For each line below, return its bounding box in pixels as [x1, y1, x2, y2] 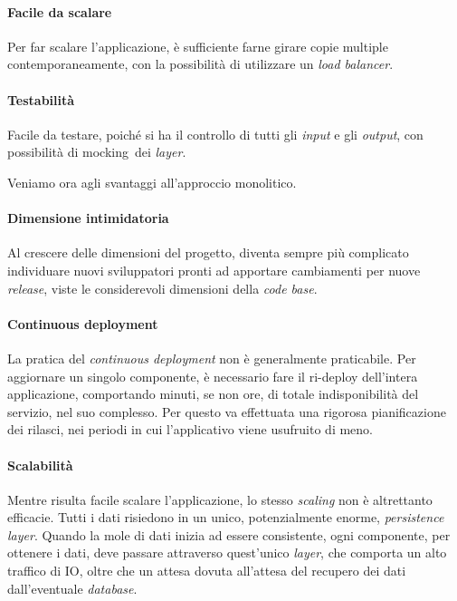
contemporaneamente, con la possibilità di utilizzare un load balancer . [7, 54, 394, 73]
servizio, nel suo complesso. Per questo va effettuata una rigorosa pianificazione [7, 402, 446, 421]
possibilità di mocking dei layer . [7, 142, 186, 161]
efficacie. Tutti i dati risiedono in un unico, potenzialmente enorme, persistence [7, 508, 444, 527]
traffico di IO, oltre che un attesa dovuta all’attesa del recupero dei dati [7, 561, 406, 580]
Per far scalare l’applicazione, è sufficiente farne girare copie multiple [7, 36, 388, 55]
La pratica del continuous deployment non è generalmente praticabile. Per [7, 348, 416, 367]
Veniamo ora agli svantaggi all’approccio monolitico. [7, 172, 297, 191]
